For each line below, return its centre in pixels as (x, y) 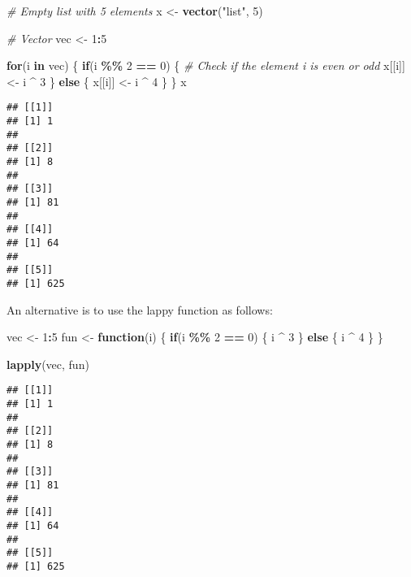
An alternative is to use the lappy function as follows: (140, 309)
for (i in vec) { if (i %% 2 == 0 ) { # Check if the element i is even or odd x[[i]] (206, 65)
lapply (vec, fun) (48, 364)
